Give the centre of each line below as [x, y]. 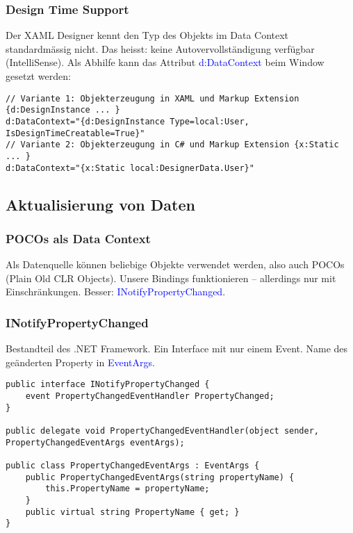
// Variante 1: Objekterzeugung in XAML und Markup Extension [153, 98]
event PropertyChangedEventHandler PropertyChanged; [150, 396]
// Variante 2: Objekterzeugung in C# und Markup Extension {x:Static [172, 145]
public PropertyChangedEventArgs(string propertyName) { [160, 477]
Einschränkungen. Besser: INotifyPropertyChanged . [116, 292]
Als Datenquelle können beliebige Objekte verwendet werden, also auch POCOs [175, 264]
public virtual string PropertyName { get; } [132, 512]
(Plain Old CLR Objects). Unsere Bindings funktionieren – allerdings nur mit [171, 278]
